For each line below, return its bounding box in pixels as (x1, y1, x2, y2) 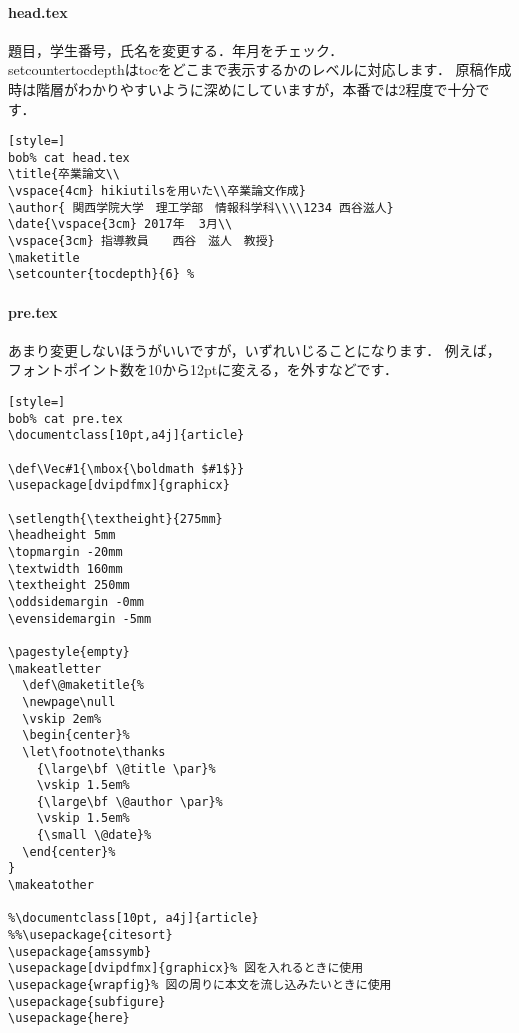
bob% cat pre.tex (8, 411, 123, 426)
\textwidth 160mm (8, 561, 123, 576)
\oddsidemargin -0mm (8, 594, 145, 609)
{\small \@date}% (36, 828, 152, 843)
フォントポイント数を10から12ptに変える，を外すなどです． (8, 359, 398, 380)
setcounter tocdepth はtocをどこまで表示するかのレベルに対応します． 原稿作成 (8, 59, 512, 80)
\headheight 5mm (8, 528, 116, 543)
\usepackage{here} (8, 1011, 130, 1026)
